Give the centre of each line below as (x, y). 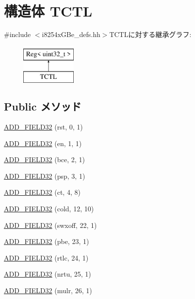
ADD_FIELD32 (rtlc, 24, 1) (46, 257)
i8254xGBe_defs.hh (71, 34)
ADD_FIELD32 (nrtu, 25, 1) (48, 274)
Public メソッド (43, 106)
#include (17, 34)
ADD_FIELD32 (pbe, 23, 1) (47, 241)
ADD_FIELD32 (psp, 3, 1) (45, 176)
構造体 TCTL (48, 11)
